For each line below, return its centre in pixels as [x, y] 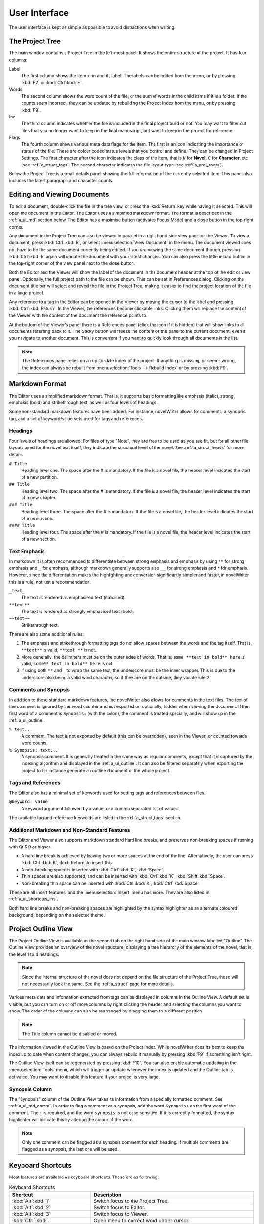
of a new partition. [40, 477]
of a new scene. [37, 518]
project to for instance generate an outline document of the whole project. [96, 770]
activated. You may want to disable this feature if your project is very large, [84, 1077]
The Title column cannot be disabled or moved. [70, 1034]
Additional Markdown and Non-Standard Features [70, 830]
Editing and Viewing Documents [59, 195]
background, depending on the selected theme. [57, 915]
